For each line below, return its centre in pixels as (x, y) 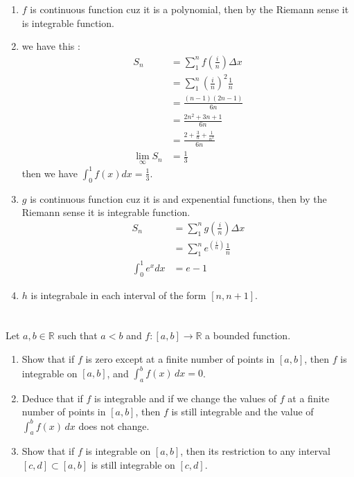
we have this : (51, 46)
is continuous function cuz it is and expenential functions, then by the (178, 198)
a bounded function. (248, 335)
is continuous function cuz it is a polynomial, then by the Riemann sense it (189, 9)
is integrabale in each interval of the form (118, 295)
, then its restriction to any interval (255, 451)
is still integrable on (133, 464)
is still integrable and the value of (242, 412)
